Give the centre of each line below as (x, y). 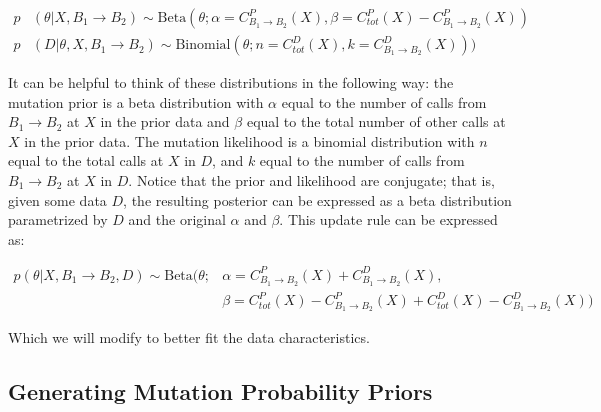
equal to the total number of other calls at (376, 121)
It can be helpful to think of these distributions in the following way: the (231, 82)
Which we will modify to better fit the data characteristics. (189, 337)
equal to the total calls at (86, 160)
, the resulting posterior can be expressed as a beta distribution (317, 199)
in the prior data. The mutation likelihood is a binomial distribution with (249, 140)
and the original (177, 219)
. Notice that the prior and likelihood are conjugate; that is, (311, 180)
